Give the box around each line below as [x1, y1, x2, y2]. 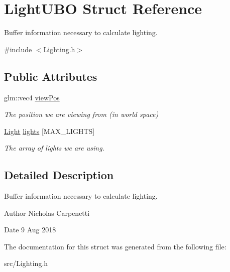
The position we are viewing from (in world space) [4, 109, 159, 119]
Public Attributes [4, 68, 97, 84]
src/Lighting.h [4, 258, 48, 268]
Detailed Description [4, 167, 114, 183]
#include [4, 44, 32, 54]
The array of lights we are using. [4, 143, 104, 153]
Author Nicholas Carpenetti [4, 207, 90, 218]
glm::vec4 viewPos [4, 92, 60, 102]
